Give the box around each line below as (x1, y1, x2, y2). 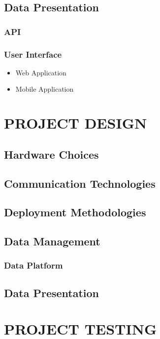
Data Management (4, 234, 100, 249)
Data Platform (4, 259, 63, 271)
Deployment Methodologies (4, 204, 146, 220)
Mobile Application (15, 84, 74, 94)
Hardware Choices (4, 146, 99, 162)
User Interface (4, 48, 62, 60)
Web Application (15, 67, 66, 77)
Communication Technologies (4, 175, 156, 191)
